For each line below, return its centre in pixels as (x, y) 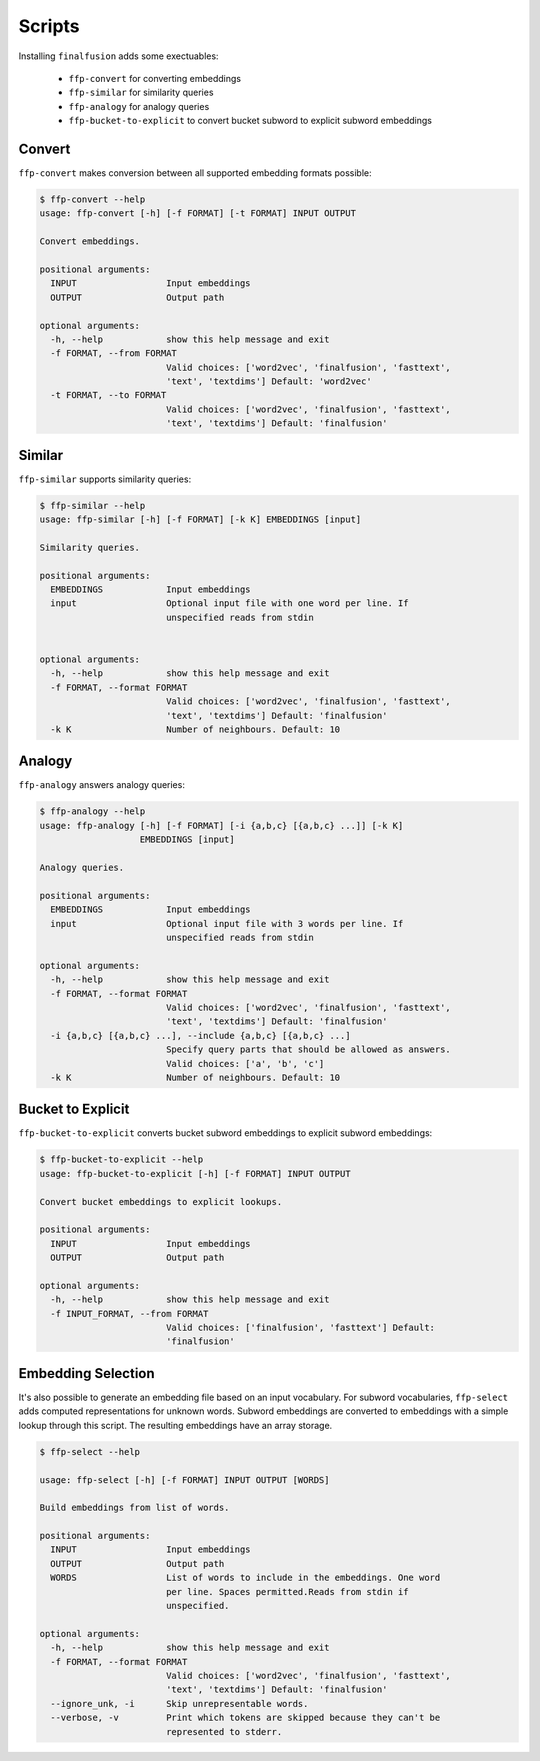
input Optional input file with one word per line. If (229, 603)
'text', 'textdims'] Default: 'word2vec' (268, 381)
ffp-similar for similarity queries (141, 92)
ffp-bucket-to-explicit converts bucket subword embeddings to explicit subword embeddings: (225, 1133)
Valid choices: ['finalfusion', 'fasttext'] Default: (300, 1328)
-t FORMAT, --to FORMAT (108, 395)
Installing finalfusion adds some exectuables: (118, 56)
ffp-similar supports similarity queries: (105, 479)
